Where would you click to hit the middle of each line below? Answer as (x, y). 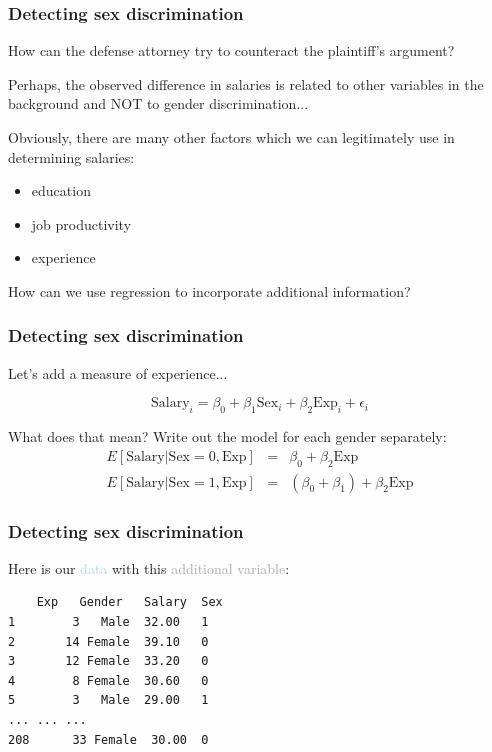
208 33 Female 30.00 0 (108, 739)
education (61, 190)
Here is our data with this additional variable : (149, 567)
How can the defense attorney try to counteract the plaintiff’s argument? (231, 50)
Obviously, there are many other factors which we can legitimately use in (231, 137)
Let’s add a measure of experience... (118, 372)
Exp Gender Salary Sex (129, 602)
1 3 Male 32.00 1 (108, 622)
